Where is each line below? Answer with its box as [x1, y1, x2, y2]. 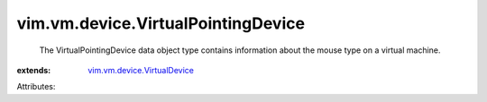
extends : [16, 64, 51, 75]
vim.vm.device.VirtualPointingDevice [16, 13, 306, 33]
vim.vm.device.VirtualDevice [87, 64, 194, 75]
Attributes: [16, 81, 56, 92]
